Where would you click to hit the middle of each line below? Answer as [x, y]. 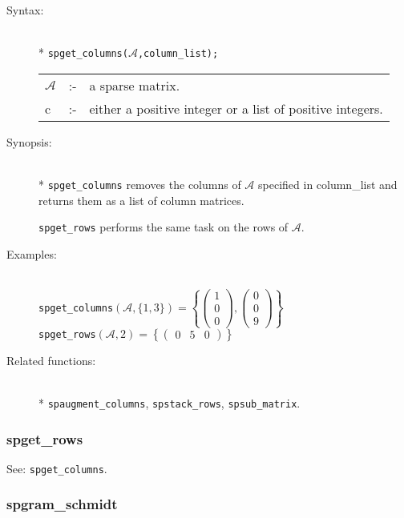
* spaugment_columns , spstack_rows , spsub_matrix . [170, 402]
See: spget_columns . [57, 468]
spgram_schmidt [62, 504]
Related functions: [51, 360]
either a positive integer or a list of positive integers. [236, 108]
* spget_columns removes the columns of [140, 185]
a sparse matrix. [135, 85]
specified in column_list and [328, 185]
